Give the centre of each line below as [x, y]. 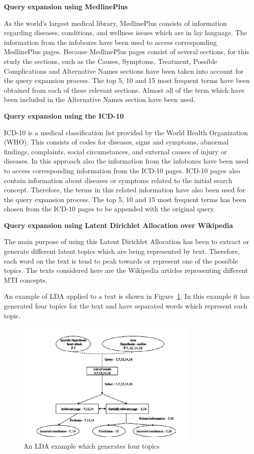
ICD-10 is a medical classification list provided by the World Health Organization [126, 132]
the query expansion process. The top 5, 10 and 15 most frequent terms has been [125, 199]
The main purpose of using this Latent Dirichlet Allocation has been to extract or [127, 241]
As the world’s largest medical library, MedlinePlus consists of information [116, 23]
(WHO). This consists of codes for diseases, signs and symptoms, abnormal [116, 142]
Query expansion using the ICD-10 [64, 115]
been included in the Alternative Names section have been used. [100, 99]
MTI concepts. [26, 279]
